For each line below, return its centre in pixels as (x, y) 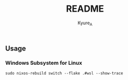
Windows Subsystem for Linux (44, 63)
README (85, 9)
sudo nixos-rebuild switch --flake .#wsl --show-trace (64, 73)
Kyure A (85, 23)
